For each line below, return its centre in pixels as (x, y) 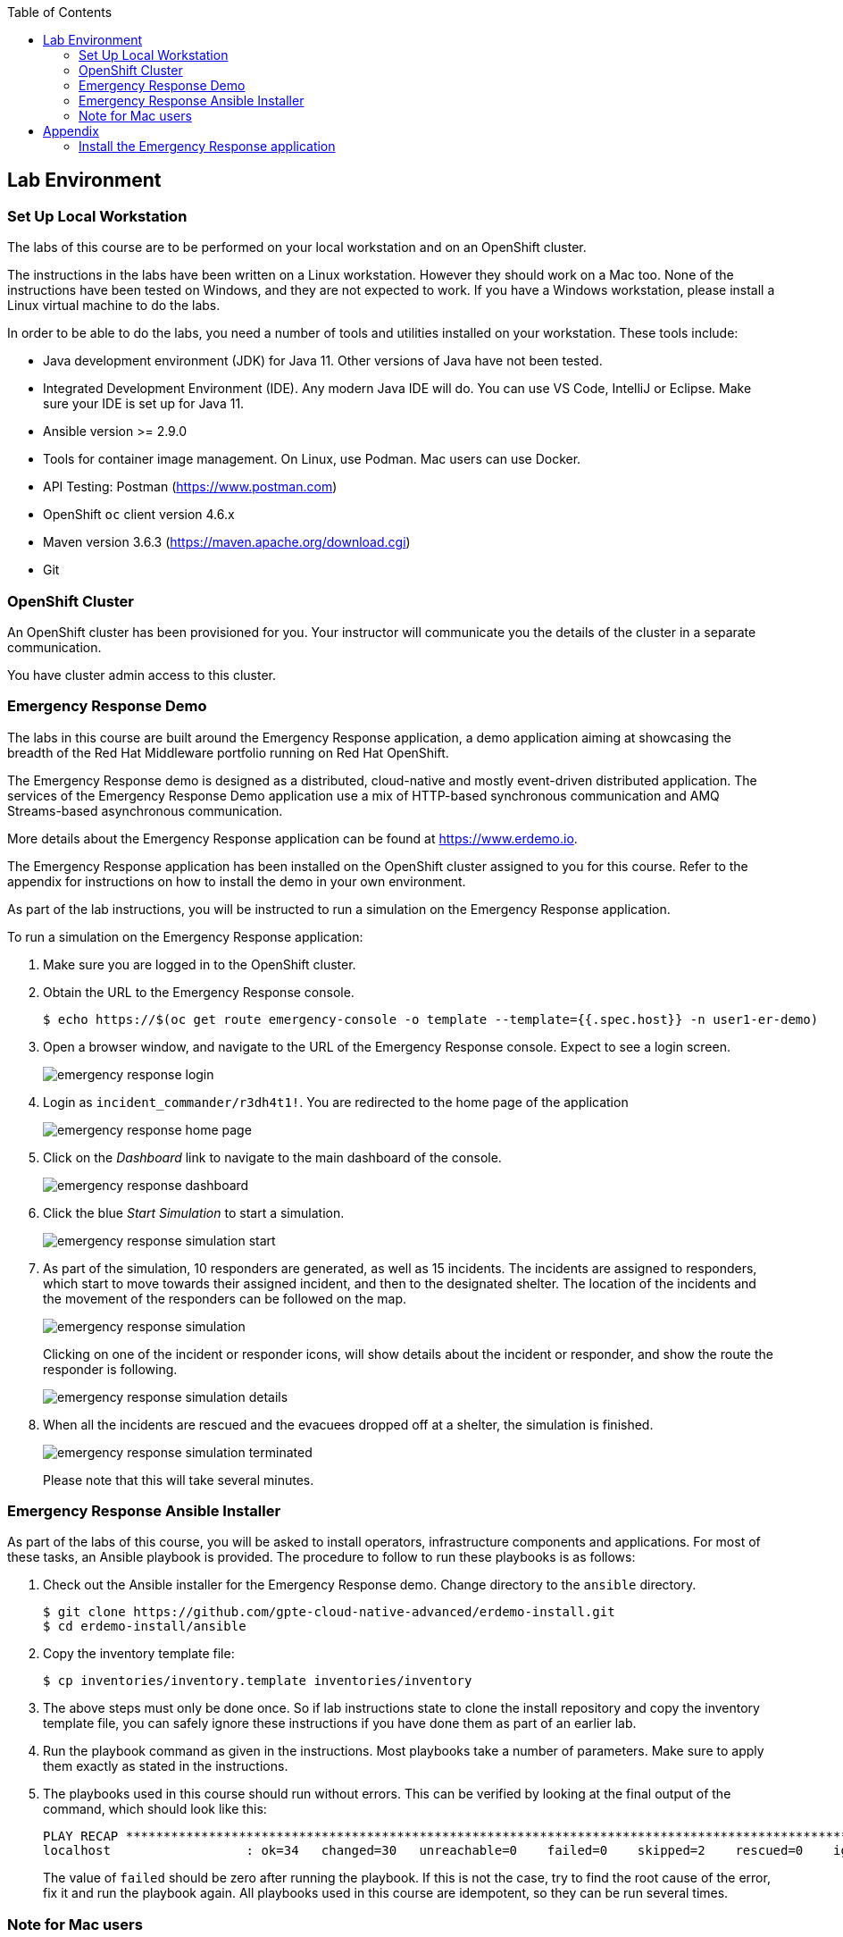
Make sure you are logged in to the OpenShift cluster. (200, 964)
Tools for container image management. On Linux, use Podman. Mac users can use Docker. (312, 459)
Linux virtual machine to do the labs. (114, 306)
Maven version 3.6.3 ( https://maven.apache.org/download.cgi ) (227, 542)
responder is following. (110, 1369)
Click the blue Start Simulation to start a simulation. (194, 1212)
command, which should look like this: (155, 1809)
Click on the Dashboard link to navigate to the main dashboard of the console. (272, 1157)
